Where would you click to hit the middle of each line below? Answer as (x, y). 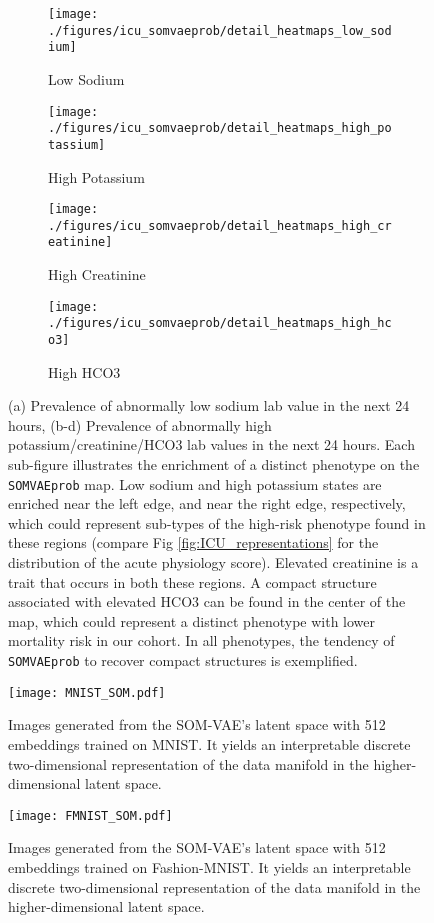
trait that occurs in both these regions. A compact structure (192, 581)
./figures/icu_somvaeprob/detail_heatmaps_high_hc (220, 323)
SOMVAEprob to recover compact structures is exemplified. (183, 660)
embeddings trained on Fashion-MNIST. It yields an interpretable (209, 866)
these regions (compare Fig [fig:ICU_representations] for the (193, 542)
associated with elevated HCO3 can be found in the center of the (207, 601)
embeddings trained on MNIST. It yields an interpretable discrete (209, 743)
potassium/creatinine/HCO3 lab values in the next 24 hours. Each (211, 444)
